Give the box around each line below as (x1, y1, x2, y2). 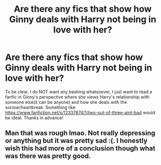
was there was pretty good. (5, 152, 91, 160)
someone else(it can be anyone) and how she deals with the (5, 99, 127, 105)
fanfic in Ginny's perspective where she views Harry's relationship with (5, 94, 150, 100)
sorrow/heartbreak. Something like (5, 104, 76, 110)
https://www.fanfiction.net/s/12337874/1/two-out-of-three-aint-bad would (5, 109, 156, 116)
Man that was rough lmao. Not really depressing (5, 129, 156, 138)
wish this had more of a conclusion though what (5, 144, 156, 153)
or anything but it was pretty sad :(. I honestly (5, 137, 148, 145)
